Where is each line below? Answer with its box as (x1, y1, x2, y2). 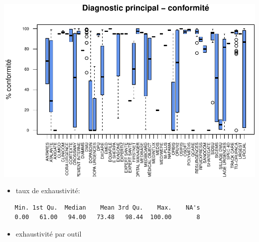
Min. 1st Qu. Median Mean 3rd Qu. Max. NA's (14, 204, 200, 211)
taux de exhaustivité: (15, 185, 80, 196)
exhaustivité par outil (15, 229, 82, 239)
